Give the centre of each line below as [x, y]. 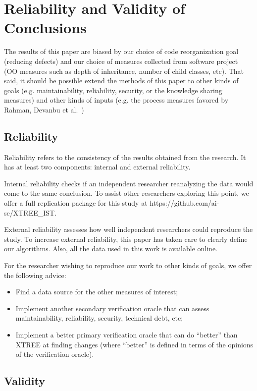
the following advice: [35, 275]
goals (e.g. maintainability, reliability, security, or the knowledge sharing [113, 90]
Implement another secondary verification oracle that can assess [112, 308]
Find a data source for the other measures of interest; [97, 292]
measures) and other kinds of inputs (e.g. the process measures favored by [116, 100]
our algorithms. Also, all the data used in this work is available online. [111, 249]
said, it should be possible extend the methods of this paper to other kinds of [121, 81]
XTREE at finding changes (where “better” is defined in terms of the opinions [134, 344]
